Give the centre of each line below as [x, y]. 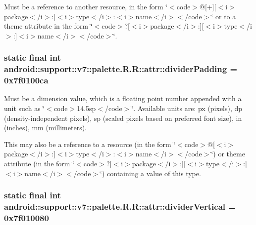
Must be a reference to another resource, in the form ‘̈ [86, 6]
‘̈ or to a [224, 16]
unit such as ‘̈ [25, 108]
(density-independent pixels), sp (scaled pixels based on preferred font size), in [123, 118]
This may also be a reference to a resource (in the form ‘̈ [90, 144]
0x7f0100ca [26, 80]
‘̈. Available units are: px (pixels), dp [187, 108]
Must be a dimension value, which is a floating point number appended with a [123, 98]
